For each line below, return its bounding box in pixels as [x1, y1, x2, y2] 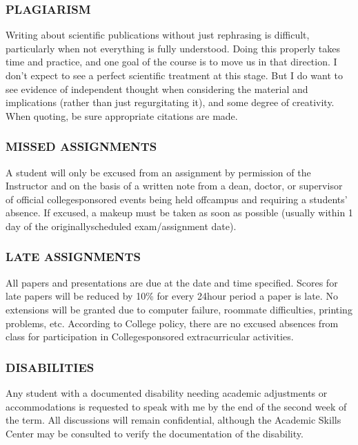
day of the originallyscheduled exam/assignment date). [6, 218, 237, 233]
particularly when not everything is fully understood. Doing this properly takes [6, 41, 340, 55]
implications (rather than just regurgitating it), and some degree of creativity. [6, 95, 335, 110]
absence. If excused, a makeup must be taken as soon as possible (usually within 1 [6, 205, 353, 220]
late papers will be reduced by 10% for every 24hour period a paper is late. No [6, 289, 338, 303]
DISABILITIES [6, 358, 95, 375]
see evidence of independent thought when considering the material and [6, 81, 308, 96]
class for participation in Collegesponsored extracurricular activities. [6, 329, 294, 344]
